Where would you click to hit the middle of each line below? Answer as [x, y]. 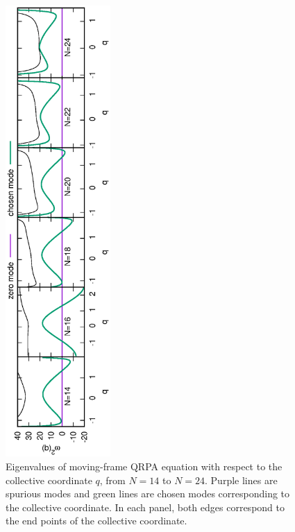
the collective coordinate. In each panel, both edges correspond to [145, 507]
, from [112, 480]
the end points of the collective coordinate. [96, 521]
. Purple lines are [241, 480]
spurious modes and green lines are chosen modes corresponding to [148, 494]
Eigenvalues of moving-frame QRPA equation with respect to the [144, 466]
